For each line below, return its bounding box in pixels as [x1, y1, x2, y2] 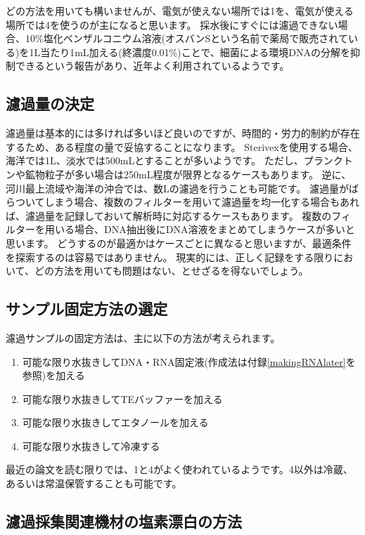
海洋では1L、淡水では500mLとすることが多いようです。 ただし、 [6, 153, 304, 168]
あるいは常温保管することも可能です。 [6, 476, 182, 491]
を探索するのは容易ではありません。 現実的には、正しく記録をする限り [6, 249, 334, 264]
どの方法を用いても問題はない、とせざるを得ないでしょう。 [34, 263, 309, 278]
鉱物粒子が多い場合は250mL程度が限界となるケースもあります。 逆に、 [25, 166, 352, 181]
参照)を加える [22, 368, 85, 383]
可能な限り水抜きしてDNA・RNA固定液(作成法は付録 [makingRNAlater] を [22, 354, 356, 369]
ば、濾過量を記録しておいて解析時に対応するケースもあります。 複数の [6, 208, 332, 223]
